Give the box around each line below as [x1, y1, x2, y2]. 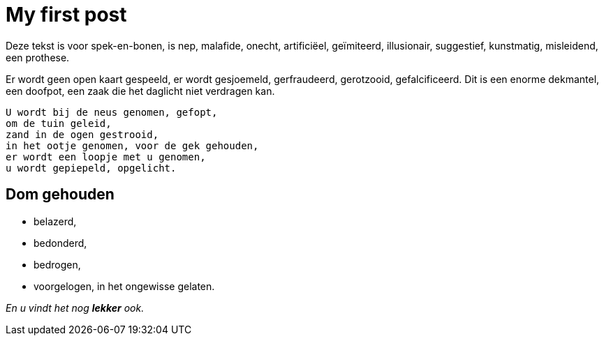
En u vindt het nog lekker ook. [6, 301, 145, 314]
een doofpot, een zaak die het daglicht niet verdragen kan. [6, 84, 275, 97]
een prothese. [6, 51, 70, 63]
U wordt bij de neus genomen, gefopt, [6, 106, 218, 118]
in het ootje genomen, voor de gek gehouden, [6, 139, 259, 151]
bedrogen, [34, 258, 81, 271]
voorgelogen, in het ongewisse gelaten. [34, 280, 215, 292]
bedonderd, [34, 236, 87, 249]
